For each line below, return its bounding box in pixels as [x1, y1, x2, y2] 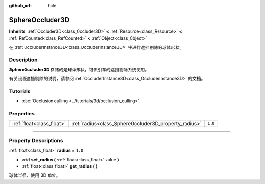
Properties [9, 110, 35, 117]
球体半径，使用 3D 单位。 [9, 172, 61, 178]
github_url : [9, 3, 32, 8]
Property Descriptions [9, 137, 63, 144]
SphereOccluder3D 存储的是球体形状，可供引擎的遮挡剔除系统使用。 [9, 67, 150, 72]
